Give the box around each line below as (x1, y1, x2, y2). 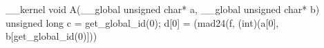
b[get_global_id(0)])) (6, 29, 97, 43)
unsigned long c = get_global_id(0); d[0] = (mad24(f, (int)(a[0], (6, 15, 279, 29)
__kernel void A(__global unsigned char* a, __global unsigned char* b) (6, 2, 320, 16)
